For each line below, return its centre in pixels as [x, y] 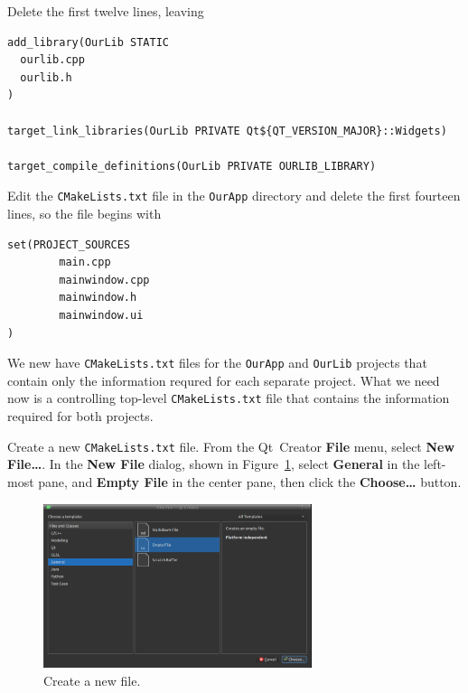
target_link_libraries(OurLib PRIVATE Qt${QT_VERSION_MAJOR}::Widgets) [227, 131]
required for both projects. [80, 416]
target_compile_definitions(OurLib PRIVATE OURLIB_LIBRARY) [192, 166]
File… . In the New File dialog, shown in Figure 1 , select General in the [214, 464]
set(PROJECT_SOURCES [69, 244]
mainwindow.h [98, 298]
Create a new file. [92, 680]
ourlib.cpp [52, 60]
